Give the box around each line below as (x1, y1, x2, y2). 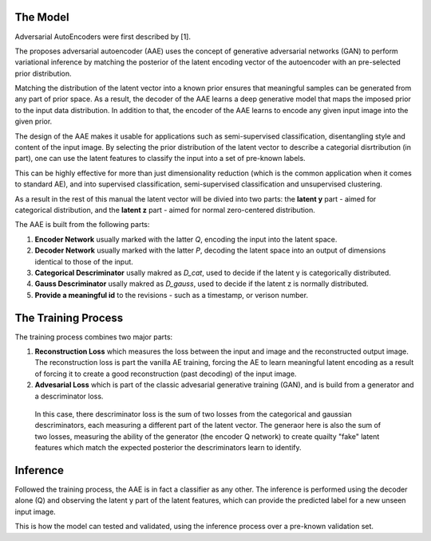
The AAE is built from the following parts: (14, 220, 150, 229)
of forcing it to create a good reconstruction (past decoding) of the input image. (34, 369, 297, 378)
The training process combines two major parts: (14, 331, 173, 342)
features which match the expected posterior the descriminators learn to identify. (34, 443, 302, 453)
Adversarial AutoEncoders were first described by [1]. (14, 32, 192, 41)
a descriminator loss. (34, 391, 104, 401)
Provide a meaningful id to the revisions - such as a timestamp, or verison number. (34, 290, 309, 300)
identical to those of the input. (34, 257, 133, 266)
